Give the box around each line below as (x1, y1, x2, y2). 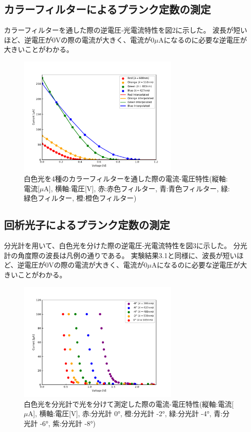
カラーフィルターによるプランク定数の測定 (4, 1, 211, 17)
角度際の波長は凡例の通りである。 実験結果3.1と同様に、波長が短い (17, 250, 237, 260)
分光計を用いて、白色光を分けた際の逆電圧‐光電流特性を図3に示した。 (4, 240, 231, 251)
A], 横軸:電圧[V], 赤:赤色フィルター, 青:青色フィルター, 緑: (44, 183, 230, 193)
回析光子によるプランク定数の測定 (4, 217, 170, 232)
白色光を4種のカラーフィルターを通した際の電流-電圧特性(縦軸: (24, 173, 228, 184)
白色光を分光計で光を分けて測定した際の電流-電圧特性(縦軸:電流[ (24, 398, 234, 409)
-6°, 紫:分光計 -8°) (40, 418, 96, 428)
